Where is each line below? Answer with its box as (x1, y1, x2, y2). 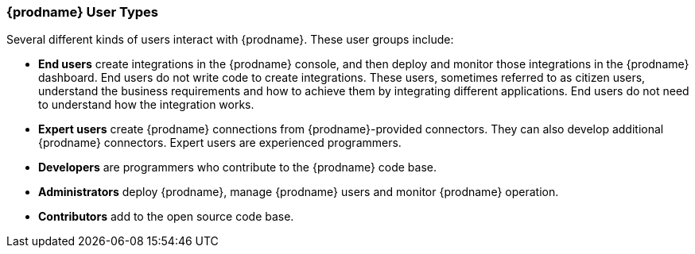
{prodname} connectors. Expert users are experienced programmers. (38, 136, 402, 150)
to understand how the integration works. (38, 98, 254, 112)
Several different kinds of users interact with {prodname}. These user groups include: (6, 33, 454, 47)
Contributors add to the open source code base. (38, 210, 294, 224)
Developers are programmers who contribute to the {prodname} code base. (38, 160, 437, 175)
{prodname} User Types (6, 4, 158, 20)
